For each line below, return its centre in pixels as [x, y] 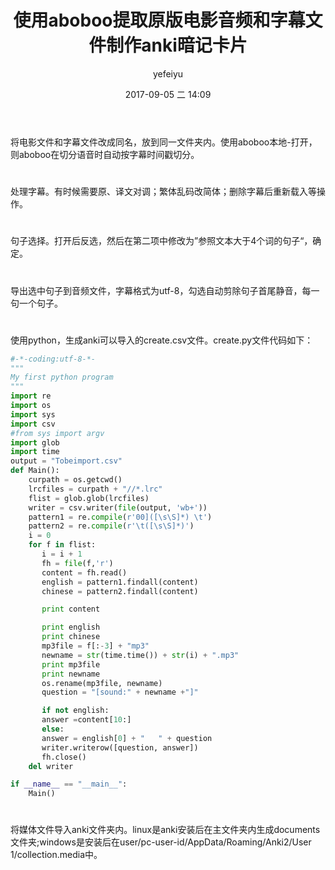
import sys [33, 414]
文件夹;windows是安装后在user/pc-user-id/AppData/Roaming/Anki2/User [161, 842]
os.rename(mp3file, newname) [102, 683]
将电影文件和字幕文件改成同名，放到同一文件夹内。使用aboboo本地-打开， [164, 142]
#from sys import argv [57, 433]
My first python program [62, 377]
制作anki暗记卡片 [177, 45]
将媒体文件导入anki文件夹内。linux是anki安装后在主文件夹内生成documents [165, 830]
